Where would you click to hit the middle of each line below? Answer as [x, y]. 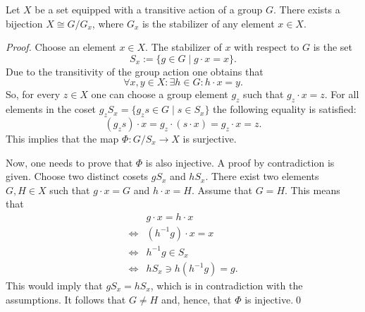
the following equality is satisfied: [285, 109]
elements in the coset [51, 109]
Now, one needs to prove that [69, 162]
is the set [333, 47]
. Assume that [222, 190]
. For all [342, 94]
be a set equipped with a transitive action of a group [149, 9]
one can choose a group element [160, 94]
